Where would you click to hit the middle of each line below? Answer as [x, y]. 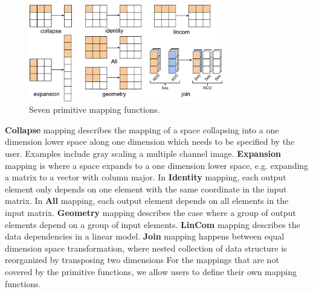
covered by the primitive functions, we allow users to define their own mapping [151, 271]
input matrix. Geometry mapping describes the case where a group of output [150, 213]
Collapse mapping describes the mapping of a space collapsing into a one [142, 129]
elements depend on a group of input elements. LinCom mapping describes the [153, 224]
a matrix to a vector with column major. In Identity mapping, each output [146, 177]
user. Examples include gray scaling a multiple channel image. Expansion [143, 154]
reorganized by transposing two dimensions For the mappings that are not [142, 260]
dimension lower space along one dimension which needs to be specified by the [150, 141]
